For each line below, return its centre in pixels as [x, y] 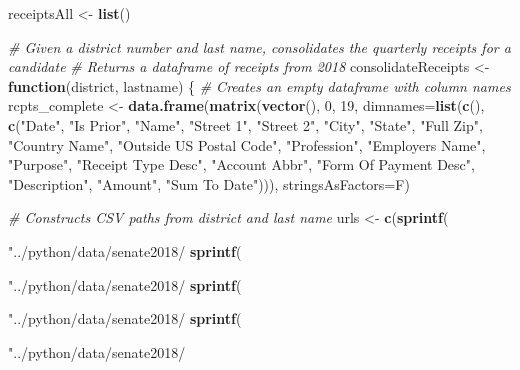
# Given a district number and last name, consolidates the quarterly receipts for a [259, 46]
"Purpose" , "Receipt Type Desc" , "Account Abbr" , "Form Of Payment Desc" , [241, 164]
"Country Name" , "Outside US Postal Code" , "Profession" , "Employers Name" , [247, 144]
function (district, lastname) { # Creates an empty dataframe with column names [259, 85]
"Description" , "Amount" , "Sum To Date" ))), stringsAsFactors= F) [209, 183]
